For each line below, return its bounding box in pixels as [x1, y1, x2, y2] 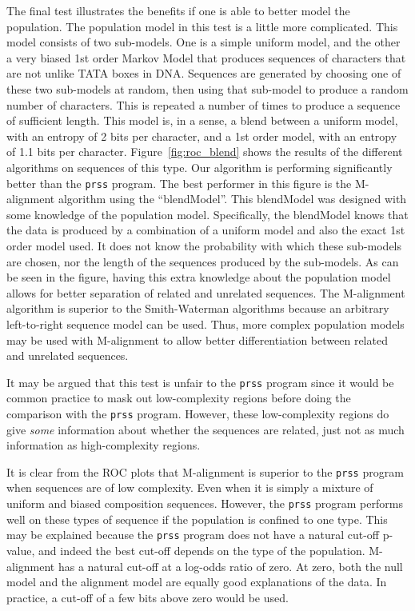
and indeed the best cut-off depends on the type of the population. [38, 541, 365, 558]
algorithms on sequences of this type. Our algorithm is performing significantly [6, 158, 393, 175]
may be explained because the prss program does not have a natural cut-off [6, 526, 380, 543]
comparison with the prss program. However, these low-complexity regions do [6, 405, 389, 421]
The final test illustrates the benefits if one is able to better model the [6, 2, 350, 18]
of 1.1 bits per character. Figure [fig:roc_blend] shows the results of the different [6, 143, 403, 160]
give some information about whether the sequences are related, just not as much [6, 421, 405, 437]
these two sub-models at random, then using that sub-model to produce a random [6, 80, 409, 97]
